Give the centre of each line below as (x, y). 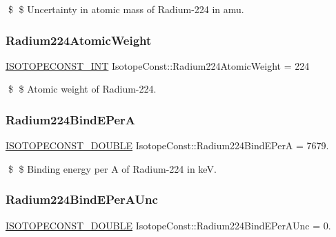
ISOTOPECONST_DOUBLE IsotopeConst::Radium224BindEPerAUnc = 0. (168, 225)
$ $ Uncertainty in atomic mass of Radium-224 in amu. (126, 9)
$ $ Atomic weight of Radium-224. (82, 89)
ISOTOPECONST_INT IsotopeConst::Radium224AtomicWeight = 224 (158, 65)
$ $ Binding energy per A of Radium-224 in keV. (112, 168)
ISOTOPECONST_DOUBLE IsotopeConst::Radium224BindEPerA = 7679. (167, 145)
